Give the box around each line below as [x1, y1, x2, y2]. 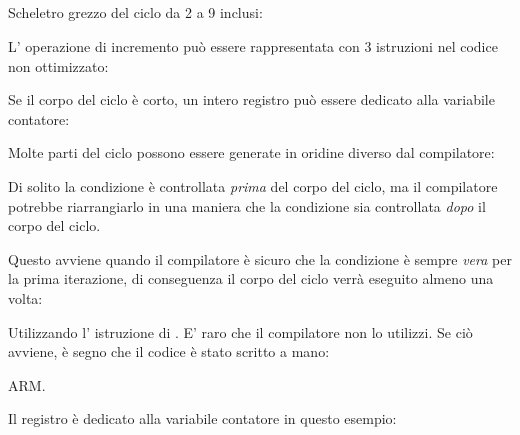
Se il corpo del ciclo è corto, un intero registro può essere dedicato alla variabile [8, 89, 495, 110]
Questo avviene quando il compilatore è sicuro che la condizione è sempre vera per [8, 248, 512, 269]
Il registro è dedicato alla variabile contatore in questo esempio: [8, 408, 397, 429]
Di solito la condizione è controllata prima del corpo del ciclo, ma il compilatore [8, 175, 498, 196]
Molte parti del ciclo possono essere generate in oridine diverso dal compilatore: [8, 142, 495, 163]
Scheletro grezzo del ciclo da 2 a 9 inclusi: [8, 2, 263, 23]
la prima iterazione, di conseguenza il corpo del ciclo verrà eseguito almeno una [8, 268, 494, 289]
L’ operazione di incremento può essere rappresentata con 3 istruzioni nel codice [8, 35, 498, 56]
